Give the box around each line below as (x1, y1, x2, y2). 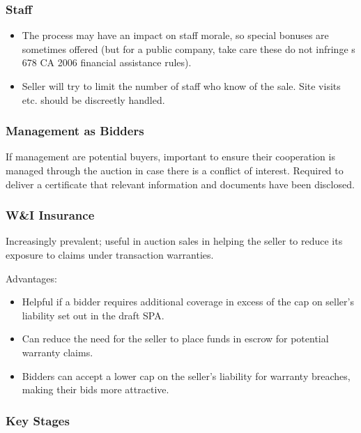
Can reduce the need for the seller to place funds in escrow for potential (22, 331, 329, 346)
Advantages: (6, 271, 57, 285)
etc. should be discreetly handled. (22, 92, 165, 107)
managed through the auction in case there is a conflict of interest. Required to (6, 163, 344, 177)
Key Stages (6, 411, 70, 429)
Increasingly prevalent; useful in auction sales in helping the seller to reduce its (6, 234, 343, 248)
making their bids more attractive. (22, 382, 169, 397)
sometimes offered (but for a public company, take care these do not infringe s (22, 41, 355, 56)
